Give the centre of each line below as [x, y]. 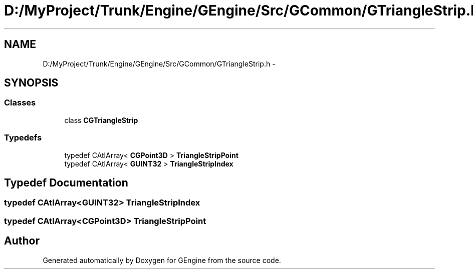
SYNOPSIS [31, 83]
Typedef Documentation [66, 182]
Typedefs [23, 138]
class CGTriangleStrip [101, 120]
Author [22, 241]
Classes [20, 103]
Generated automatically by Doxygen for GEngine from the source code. [162, 260]
